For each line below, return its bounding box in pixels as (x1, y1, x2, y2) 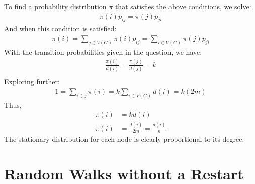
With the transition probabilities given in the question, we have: (4, 46, 202, 57)
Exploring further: (4, 76, 60, 87)
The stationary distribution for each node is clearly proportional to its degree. (4, 134, 244, 144)
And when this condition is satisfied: (4, 23, 117, 34)
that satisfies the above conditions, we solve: (115, 1, 251, 11)
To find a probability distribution (4, 1, 107, 11)
